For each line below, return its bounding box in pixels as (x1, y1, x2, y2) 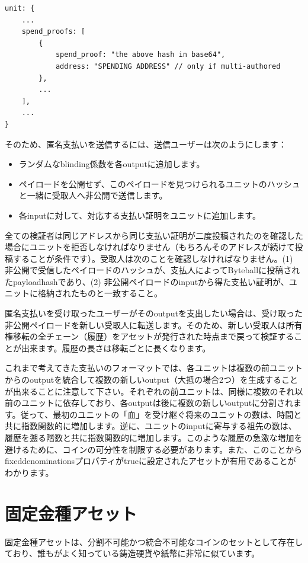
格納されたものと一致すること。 (37, 287, 162, 299)
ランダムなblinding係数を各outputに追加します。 (18, 158, 205, 170)
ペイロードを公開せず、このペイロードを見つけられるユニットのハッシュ (18, 177, 300, 190)
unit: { (5, 4, 35, 12)
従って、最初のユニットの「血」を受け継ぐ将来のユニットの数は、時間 (20, 408, 294, 420)
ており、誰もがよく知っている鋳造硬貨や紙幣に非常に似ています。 (5, 547, 260, 559)
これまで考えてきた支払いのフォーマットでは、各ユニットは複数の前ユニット (5, 362, 303, 374)
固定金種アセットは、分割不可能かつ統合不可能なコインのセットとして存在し (5, 535, 303, 548)
